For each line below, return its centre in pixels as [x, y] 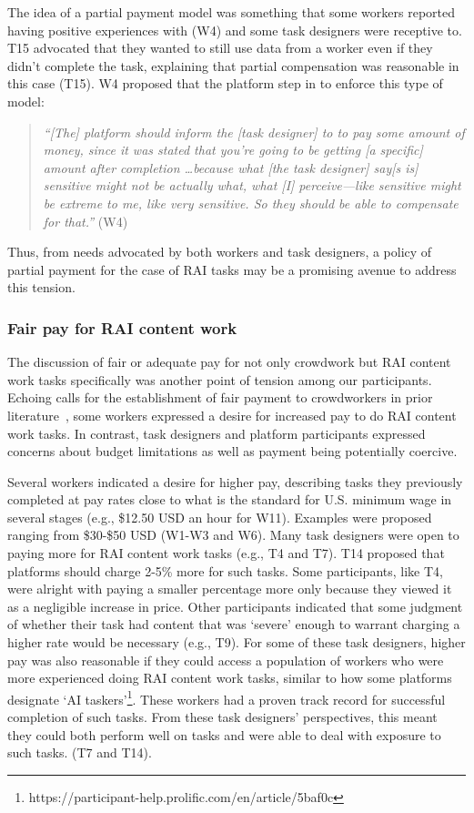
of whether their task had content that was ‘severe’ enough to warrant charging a [234, 624]
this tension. [41, 287]
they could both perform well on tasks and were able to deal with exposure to [224, 734]
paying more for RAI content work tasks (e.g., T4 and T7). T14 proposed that [226, 553]
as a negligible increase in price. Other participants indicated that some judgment [235, 606]
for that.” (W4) [86, 221]
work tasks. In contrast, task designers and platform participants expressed [217, 433]
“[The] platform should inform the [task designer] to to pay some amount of [254, 132]
